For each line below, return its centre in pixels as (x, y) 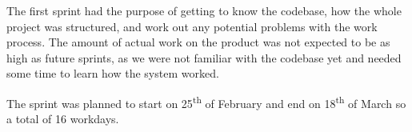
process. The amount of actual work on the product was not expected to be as (198, 42)
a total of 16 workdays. (63, 119)
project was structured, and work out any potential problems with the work (192, 26)
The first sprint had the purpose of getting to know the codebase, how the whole (204, 10)
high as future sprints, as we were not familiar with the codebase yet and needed (204, 57)
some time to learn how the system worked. (113, 73)
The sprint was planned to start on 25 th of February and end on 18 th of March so (206, 102)
